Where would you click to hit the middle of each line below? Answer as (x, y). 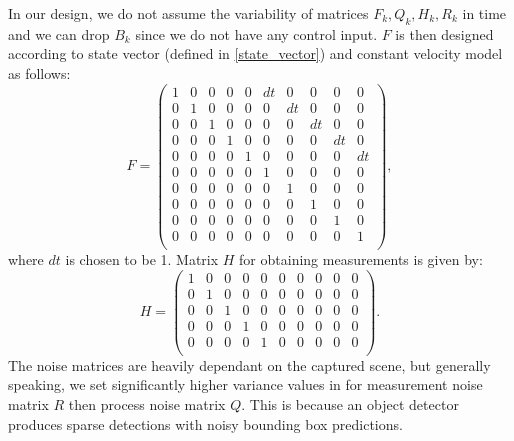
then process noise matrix (147, 404)
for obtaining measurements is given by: (361, 258)
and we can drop (59, 33)
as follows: (39, 72)
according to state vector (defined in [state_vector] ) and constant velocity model (255, 53)
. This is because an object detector (350, 404)
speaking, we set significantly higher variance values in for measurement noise (245, 384)
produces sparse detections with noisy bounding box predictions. (205, 423)
